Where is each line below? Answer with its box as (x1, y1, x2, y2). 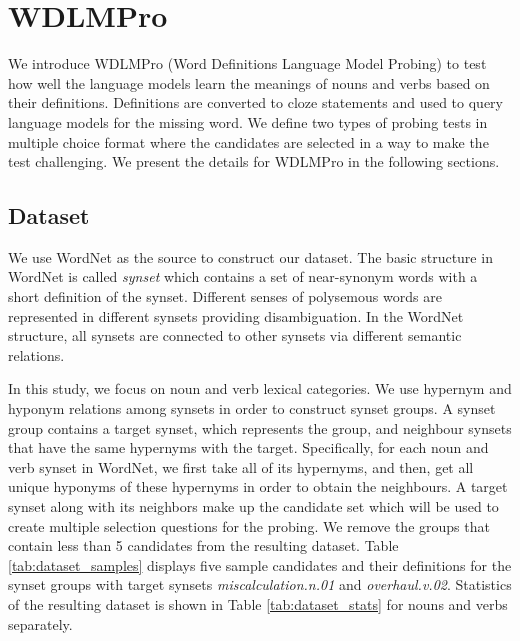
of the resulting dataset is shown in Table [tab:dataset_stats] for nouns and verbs (8, 593, 508, 614)
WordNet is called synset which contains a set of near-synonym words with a (8, 266, 478, 287)
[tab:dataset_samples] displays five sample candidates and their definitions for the (8, 554, 512, 575)
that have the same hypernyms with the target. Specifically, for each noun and (8, 437, 489, 458)
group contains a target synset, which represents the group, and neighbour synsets (8, 417, 512, 438)
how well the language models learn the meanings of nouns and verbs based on (8, 72, 490, 93)
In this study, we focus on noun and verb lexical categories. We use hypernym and (8, 378, 512, 399)
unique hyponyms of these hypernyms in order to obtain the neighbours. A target (8, 476, 508, 497)
